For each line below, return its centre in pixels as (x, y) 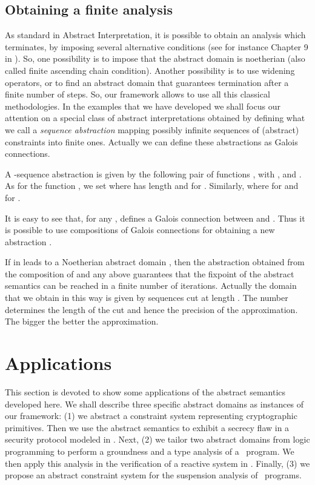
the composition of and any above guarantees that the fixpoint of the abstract (150, 273)
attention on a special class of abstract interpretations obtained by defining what (155, 118)
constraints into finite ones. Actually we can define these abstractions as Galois (151, 141)
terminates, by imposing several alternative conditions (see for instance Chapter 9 (157, 46)
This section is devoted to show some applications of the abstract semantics (145, 391)
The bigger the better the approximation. (82, 321)
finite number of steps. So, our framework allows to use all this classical (138, 94)
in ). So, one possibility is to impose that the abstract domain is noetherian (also (155, 58)
